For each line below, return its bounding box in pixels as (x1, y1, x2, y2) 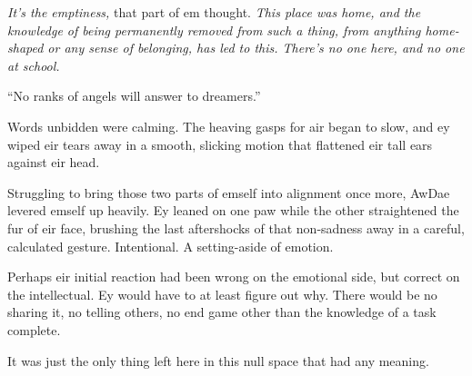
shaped (7, 38, 44, 57)
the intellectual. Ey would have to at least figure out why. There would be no (7, 284, 437, 303)
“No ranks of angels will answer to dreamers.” (7, 86, 261, 105)
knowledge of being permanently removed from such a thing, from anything (7, 20, 421, 39)
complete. (7, 320, 61, 339)
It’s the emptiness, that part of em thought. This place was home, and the (7, 3, 421, 21)
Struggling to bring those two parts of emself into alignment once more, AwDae (7, 183, 450, 202)
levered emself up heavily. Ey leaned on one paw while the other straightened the (7, 201, 459, 220)
